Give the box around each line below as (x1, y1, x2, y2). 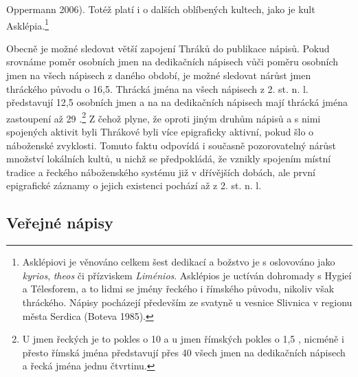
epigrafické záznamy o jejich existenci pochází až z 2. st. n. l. (6, 178, 262, 193)
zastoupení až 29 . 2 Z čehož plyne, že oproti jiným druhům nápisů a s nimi (6, 109, 321, 125)
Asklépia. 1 (6, 16, 49, 32)
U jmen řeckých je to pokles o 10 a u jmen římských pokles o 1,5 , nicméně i (22, 332, 344, 346)
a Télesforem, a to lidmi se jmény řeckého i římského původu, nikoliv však (22, 281, 335, 296)
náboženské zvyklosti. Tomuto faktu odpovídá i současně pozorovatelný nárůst (6, 138, 336, 152)
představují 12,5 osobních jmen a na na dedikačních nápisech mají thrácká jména (6, 95, 348, 109)
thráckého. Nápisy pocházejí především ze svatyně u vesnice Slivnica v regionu (22, 295, 353, 310)
